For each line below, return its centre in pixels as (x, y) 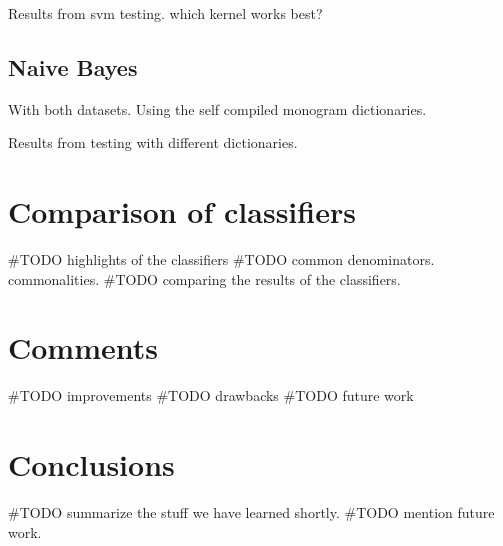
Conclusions (91, 464)
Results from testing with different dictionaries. (153, 142)
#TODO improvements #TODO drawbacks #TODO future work (211, 395)
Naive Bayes (73, 66)
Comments (83, 347)
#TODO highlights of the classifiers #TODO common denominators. (221, 259)
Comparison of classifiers (182, 211)
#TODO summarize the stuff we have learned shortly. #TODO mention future (251, 512)
